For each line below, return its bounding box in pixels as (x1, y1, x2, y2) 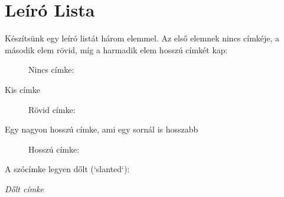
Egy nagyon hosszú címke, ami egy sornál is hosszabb (5, 123, 198, 135)
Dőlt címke (5, 182, 44, 195)
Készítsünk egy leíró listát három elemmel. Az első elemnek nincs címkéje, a (5, 32, 280, 44)
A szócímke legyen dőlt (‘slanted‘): (5, 163, 130, 175)
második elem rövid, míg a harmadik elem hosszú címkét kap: (5, 43, 228, 56)
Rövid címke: (28, 103, 76, 115)
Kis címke (5, 83, 40, 95)
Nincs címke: (28, 63, 74, 76)
